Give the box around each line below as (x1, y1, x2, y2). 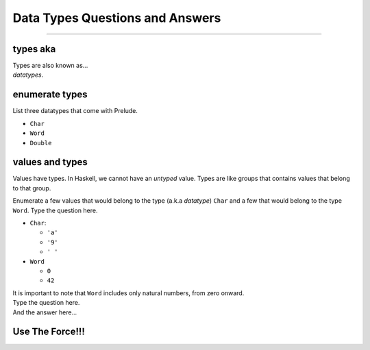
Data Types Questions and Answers (12, 10, 221, 25)
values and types (12, 156, 88, 168)
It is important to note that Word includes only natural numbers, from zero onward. (12, 288, 245, 297)
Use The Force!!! (12, 326, 85, 338)
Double (29, 139, 52, 147)
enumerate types (12, 89, 88, 101)
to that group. (12, 184, 51, 192)
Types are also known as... (12, 62, 88, 70)
